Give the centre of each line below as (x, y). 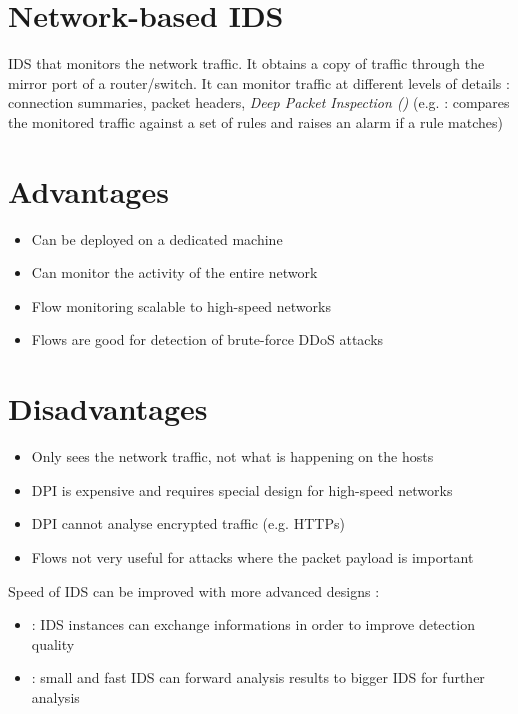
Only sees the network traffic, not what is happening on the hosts (232, 456)
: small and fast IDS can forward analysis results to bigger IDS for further (258, 677)
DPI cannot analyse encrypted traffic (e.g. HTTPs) (188, 523)
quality (53, 643)
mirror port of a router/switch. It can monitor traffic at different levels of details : (259, 82)
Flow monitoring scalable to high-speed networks (181, 305)
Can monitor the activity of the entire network (174, 272)
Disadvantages (108, 408)
